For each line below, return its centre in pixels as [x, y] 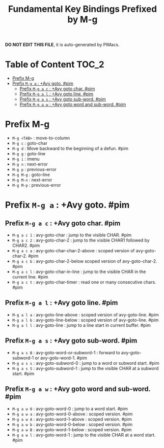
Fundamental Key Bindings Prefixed [82, 9]
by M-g [82, 19]
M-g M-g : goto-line [31, 175]
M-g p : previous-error [34, 170]
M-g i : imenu [26, 159]
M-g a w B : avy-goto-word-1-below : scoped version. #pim [72, 429]
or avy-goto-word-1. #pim [61, 358]
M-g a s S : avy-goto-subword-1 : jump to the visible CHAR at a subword [85, 368]
